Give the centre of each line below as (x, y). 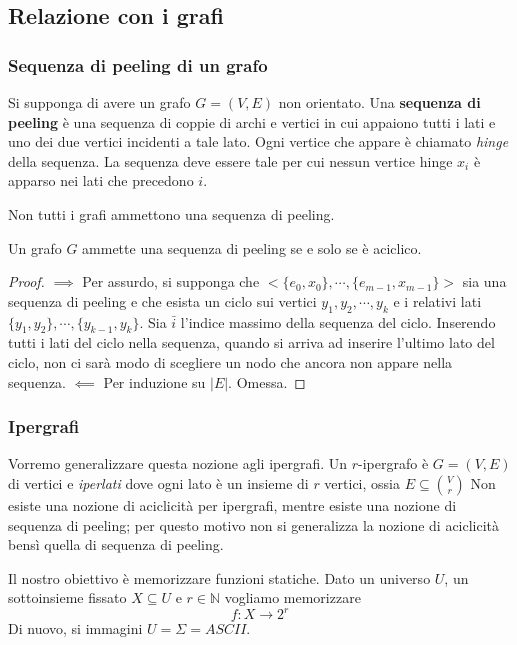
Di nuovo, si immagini (75, 628)
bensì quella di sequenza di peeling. (116, 544)
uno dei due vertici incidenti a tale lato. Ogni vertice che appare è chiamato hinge (258, 141)
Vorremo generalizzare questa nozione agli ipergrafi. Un (178, 463)
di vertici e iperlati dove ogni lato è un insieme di (158, 482)
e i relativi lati (437, 300)
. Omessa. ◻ (267, 381)
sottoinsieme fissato (67, 597)
